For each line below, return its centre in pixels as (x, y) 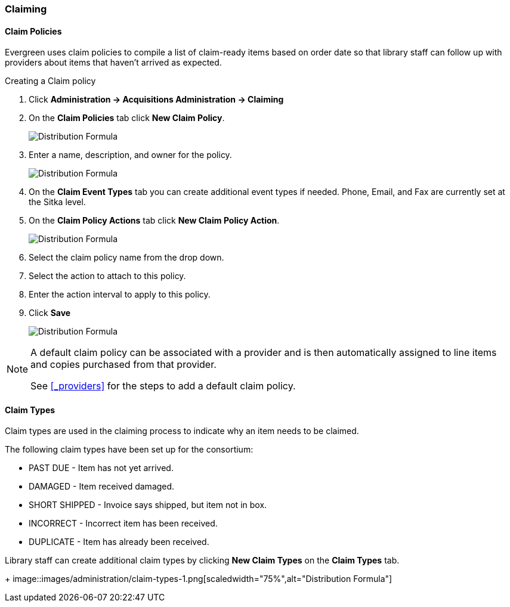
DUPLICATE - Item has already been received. (119, 542)
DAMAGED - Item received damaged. (102, 487)
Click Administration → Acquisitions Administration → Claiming (156, 100)
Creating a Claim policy (50, 81)
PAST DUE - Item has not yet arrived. (101, 468)
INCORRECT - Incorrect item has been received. (123, 524)
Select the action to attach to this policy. (107, 276)
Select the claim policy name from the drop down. (126, 258)
